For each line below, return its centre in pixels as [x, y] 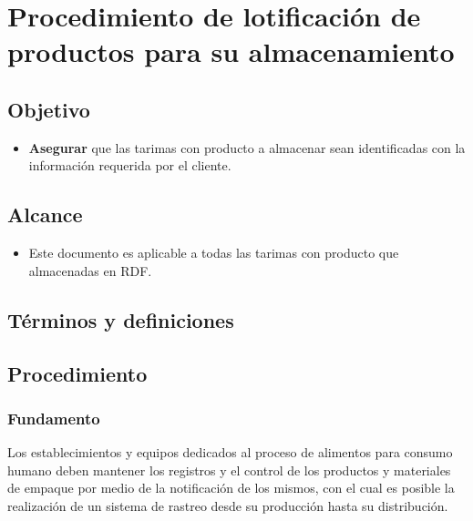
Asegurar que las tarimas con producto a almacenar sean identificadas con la [247, 147]
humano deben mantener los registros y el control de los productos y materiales [229, 470]
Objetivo [49, 109]
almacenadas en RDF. [90, 270]
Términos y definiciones [121, 319]
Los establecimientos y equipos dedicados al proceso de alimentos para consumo [230, 452]
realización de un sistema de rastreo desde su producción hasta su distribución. [228, 505]
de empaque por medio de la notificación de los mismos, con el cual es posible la [231, 488]
